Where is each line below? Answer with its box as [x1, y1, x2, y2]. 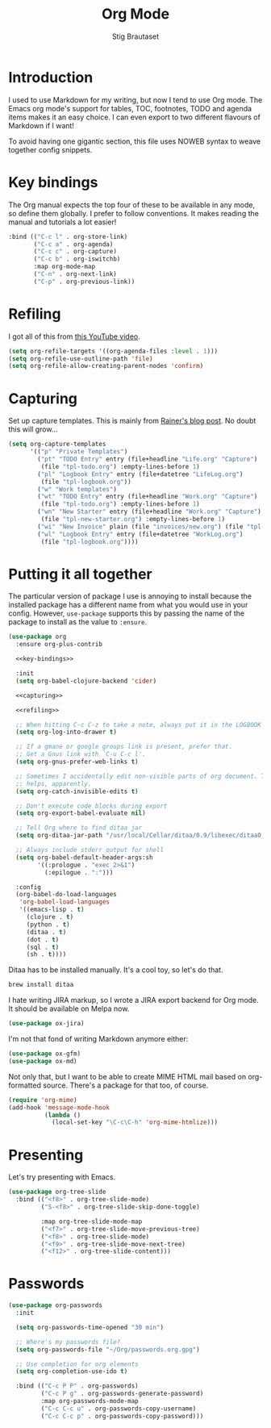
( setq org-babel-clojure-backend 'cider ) [15, 677, 157, 685]
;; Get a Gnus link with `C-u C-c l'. [15, 750, 147, 758]
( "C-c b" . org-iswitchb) [33, 255, 121, 263]
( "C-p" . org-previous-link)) [33, 278, 135, 286]
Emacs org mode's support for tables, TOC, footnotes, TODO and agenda [8, 103, 252, 113]
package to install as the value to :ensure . [8, 617, 148, 627]
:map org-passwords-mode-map [40, 1397, 139, 1405]
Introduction [8, 68, 94, 86]
